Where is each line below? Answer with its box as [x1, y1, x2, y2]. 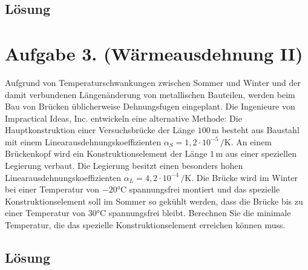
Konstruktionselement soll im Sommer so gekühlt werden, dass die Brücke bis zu [5, 194, 303, 207]
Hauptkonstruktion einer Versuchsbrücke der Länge [5, 123, 195, 136]
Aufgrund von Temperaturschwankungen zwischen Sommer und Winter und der [5, 76, 301, 88]
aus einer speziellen [225, 147, 297, 160]
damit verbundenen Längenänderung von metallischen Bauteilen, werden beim [5, 88, 295, 100]
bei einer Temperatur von [5, 183, 100, 196]
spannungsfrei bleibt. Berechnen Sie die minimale [108, 206, 291, 219]
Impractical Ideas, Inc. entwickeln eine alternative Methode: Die [5, 111, 242, 124]
